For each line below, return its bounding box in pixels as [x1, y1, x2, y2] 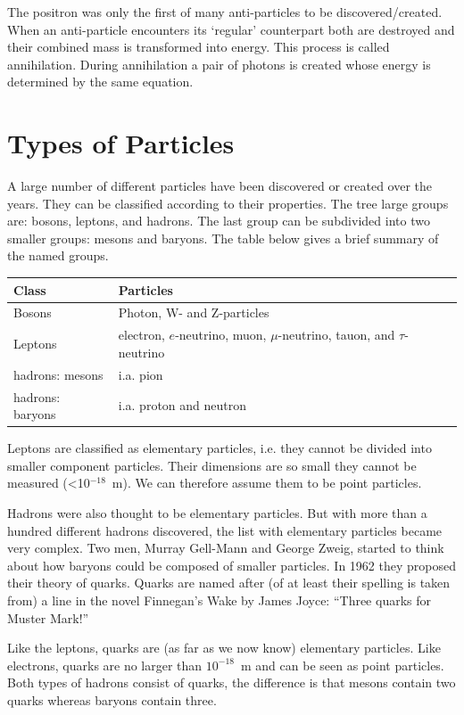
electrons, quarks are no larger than [7, 655, 203, 674]
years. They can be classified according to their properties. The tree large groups [7, 193, 449, 212]
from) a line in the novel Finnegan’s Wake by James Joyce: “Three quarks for [7, 590, 432, 609]
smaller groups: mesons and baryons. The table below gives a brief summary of [7, 228, 439, 247]
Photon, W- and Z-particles [118, 303, 269, 322]
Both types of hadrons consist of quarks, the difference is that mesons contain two [7, 673, 456, 692]
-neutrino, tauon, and [278, 325, 395, 344]
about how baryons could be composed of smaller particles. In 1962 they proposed [7, 555, 456, 574]
